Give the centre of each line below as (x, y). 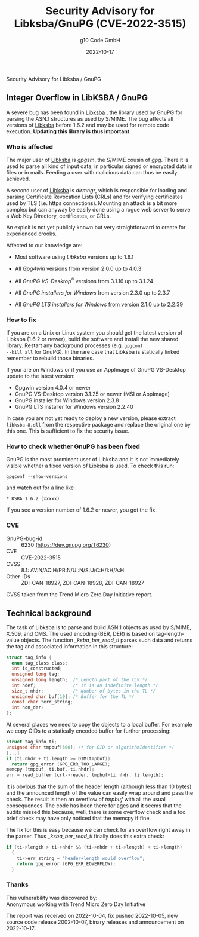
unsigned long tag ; (36, 674)
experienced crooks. (32, 234)
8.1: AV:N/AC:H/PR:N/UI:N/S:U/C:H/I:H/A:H (73, 570)
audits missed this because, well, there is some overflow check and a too (96, 812)
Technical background (49, 613)
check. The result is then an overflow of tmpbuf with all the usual (86, 800)
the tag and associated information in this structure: (69, 647)
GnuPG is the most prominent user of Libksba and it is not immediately (93, 460)
